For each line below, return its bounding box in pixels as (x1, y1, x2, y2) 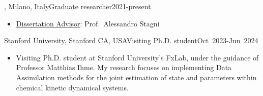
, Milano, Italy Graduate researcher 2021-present (4, 1, 151, 11)
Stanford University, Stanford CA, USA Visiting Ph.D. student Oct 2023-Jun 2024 (4, 35, 258, 46)
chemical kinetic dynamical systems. (16, 82, 129, 92)
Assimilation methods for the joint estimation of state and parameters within (16, 72, 257, 82)
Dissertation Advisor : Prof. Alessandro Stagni (16, 18, 160, 28)
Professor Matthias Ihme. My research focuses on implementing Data (16, 62, 232, 73)
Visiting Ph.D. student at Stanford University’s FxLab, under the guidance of (16, 52, 259, 62)
